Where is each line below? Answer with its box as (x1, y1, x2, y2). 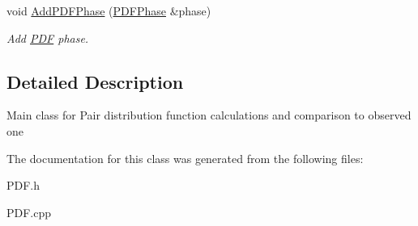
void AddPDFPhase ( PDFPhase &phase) (6, 2, 211, 19)
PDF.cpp (6, 203, 52, 220)
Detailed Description (6, 69, 184, 94)
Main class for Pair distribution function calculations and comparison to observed (6, 107, 412, 123)
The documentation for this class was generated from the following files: (6, 149, 364, 166)
